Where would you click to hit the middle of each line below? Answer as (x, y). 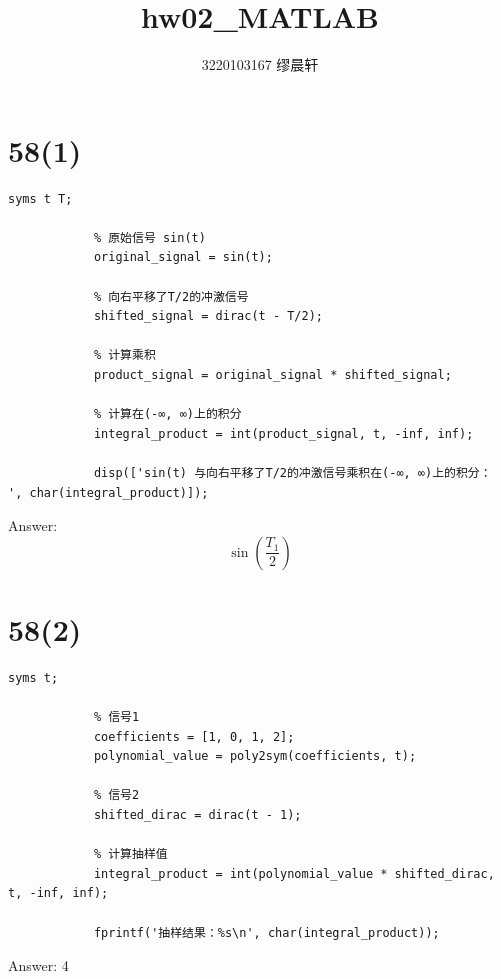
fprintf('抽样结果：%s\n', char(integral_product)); (266, 932)
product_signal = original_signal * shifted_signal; (272, 375)
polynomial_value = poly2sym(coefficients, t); (255, 756)
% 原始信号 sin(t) (149, 237)
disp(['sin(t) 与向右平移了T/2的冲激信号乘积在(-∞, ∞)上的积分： (292, 472)
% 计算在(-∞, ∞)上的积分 (167, 414)
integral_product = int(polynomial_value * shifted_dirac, (294, 873)
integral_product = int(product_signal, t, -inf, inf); (283, 433)
